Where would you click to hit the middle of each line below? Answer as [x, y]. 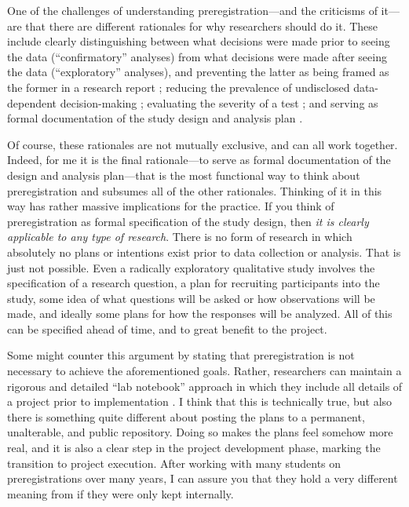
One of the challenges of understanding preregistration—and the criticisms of [192, 10]
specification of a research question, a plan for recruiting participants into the [194, 283]
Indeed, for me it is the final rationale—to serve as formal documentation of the [199, 160]
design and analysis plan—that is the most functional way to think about [184, 175]
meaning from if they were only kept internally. [121, 493]
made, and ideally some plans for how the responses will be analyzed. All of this [200, 314]
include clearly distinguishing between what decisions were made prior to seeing [199, 41]
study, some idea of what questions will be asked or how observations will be [191, 298]
